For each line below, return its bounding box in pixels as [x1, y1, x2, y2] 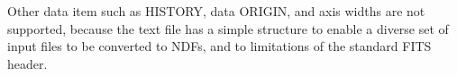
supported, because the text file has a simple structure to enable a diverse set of [7, 19, 449, 38]
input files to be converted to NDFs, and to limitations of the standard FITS [7, 37, 432, 55]
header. [7, 54, 48, 72]
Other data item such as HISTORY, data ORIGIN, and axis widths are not [7, 2, 425, 20]
